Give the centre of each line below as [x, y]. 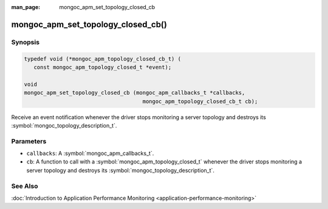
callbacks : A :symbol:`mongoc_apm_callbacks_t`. [90, 153]
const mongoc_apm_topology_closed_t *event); [103, 67]
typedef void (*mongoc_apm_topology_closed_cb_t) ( [103, 59]
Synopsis [25, 42]
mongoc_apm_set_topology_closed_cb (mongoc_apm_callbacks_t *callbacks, [135, 93]
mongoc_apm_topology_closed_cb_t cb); [200, 101]
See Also [25, 186]
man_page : [26, 7]
